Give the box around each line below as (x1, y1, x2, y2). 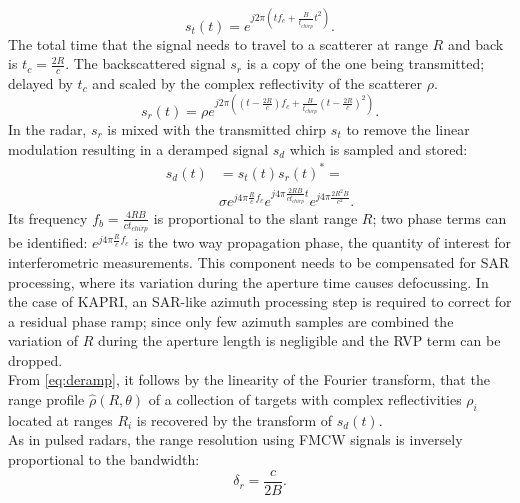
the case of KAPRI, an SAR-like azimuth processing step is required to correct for (8, 291, 512, 312)
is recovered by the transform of (136, 409, 332, 430)
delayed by (8, 72, 73, 93)
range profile (8, 389, 85, 410)
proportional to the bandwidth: (8, 449, 200, 470)
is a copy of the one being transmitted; (246, 53, 485, 74)
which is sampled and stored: (289, 138, 468, 159)
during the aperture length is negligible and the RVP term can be (98, 330, 501, 351)
